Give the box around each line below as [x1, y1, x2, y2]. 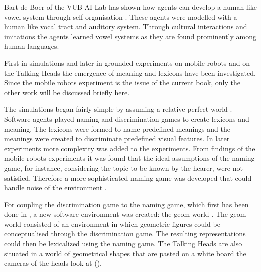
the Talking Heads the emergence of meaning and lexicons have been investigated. [4, 67, 256, 78]
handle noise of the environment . [4, 182, 107, 193]
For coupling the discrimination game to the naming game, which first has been [4, 199, 249, 209]
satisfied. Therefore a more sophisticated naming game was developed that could [4, 172, 252, 183]
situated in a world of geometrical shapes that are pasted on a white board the [4, 248, 246, 258]
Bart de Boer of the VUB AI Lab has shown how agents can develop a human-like [4, 2, 257, 12]
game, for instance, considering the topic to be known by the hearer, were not [4, 162, 243, 173]
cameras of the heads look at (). [4, 258, 102, 268]
